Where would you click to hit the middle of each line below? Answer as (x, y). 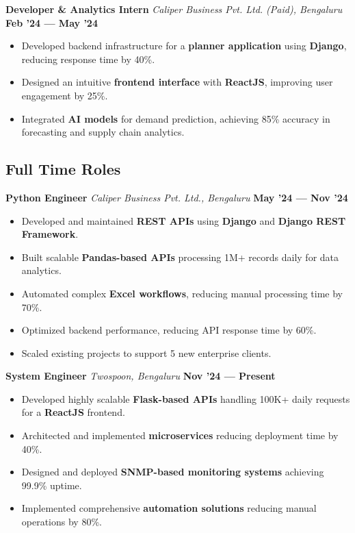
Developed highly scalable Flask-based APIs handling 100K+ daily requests (186, 398)
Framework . (50, 234)
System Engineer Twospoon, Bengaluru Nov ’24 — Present (141, 376)
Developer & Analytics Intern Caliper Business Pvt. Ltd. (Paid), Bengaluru (174, 9)
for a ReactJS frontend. (73, 412)
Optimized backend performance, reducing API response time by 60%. (169, 330)
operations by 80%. (62, 522)
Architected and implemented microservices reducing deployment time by (180, 435)
